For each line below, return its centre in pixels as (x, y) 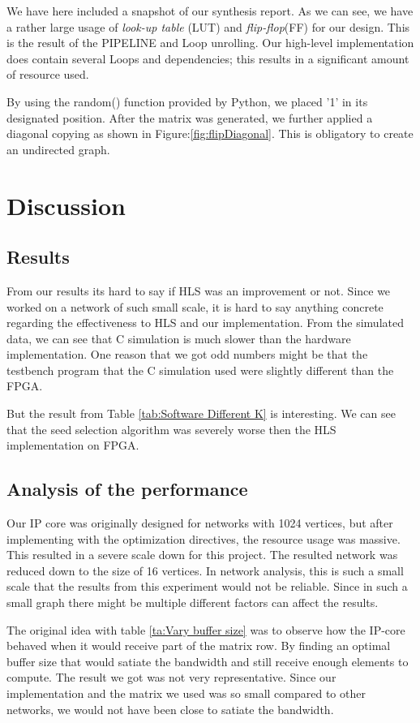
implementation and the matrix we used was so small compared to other (186, 693)
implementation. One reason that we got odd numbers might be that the (187, 354)
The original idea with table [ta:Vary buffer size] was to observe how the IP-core (206, 629)
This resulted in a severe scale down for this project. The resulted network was (202, 555)
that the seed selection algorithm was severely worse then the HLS (171, 429)
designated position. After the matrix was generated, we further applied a (190, 117)
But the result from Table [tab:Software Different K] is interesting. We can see (201, 413)
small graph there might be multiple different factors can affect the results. (193, 602)
